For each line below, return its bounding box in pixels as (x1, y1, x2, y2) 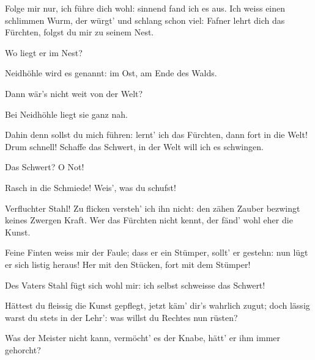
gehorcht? (5, 343, 41, 356)
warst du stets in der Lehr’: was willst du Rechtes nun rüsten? (5, 311, 238, 323)
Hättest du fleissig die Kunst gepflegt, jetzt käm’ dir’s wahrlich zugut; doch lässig (5, 299, 310, 312)
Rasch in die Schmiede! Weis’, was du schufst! (5, 181, 176, 193)
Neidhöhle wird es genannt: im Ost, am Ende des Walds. (5, 67, 217, 79)
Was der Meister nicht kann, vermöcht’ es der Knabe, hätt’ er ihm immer (5, 331, 281, 344)
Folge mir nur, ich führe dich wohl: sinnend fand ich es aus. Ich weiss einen (5, 2, 286, 14)
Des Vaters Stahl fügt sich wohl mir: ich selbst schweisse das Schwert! (5, 278, 265, 291)
